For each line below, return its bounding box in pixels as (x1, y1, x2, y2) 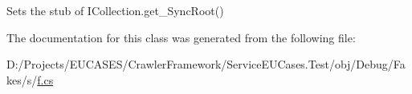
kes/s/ (6, 71, 38, 88)
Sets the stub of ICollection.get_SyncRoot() (6, 2, 224, 18)
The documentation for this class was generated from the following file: (6, 29, 356, 45)
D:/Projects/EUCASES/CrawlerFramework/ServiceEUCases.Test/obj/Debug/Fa (6, 56, 406, 72)
